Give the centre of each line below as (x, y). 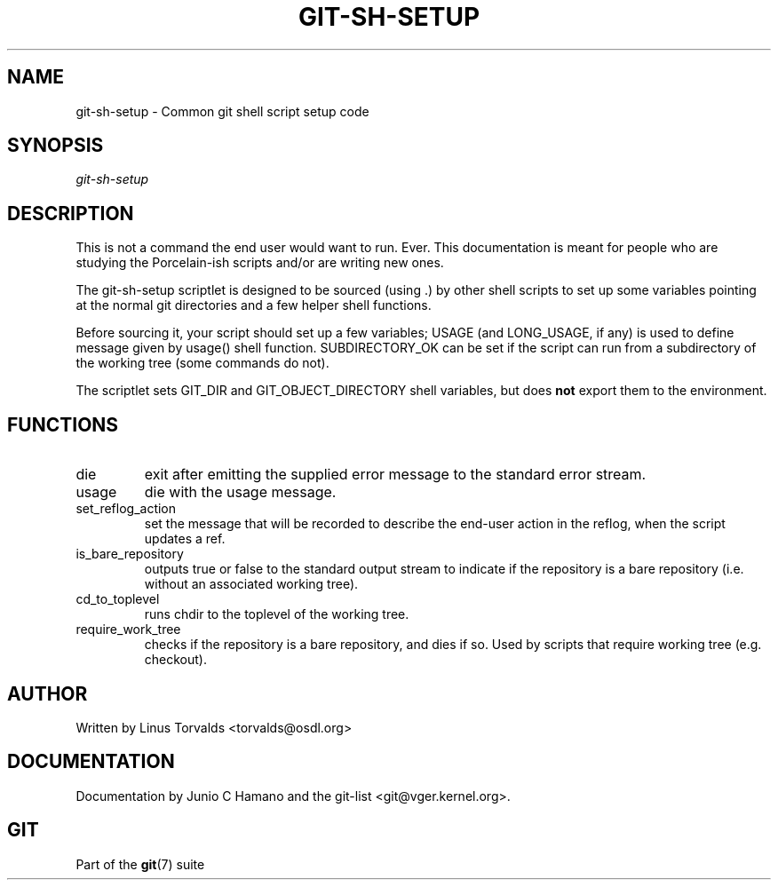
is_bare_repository (130, 554)
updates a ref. (185, 539)
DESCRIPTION (71, 213)
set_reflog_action (126, 509)
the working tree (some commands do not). (202, 363)
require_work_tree (128, 630)
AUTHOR (48, 693)
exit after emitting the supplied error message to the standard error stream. (395, 475)
